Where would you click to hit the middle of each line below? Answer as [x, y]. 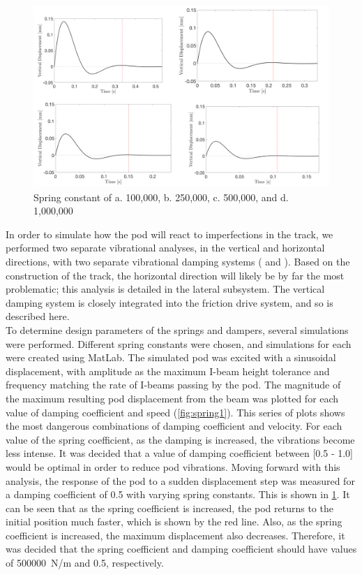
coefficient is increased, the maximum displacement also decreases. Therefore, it [175, 535]
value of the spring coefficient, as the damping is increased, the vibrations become [180, 439]
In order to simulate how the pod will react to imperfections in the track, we [169, 234]
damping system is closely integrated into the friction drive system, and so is [169, 302]
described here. [38, 316]
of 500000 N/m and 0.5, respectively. [85, 563]
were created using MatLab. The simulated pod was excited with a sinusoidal [171, 357]
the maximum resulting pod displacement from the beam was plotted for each [172, 398]
